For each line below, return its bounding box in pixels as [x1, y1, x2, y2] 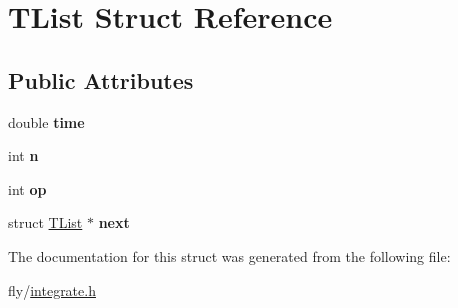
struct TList [8, 212, 83, 233]
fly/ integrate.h [8, 279, 96, 300]
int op [8, 178, 47, 199]
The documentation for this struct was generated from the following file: [8, 245, 451, 266]
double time [8, 111, 85, 132]
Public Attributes [8, 64, 194, 95]
